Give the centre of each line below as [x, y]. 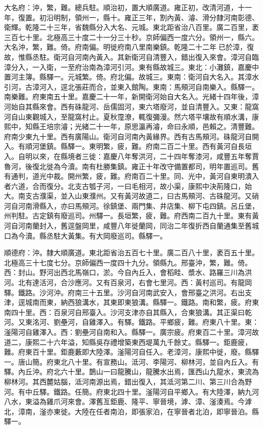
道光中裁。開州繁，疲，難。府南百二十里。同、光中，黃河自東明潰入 [145, 176]
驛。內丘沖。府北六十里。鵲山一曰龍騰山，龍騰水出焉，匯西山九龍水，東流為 [131, 372]
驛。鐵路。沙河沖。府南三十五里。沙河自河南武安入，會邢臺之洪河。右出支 [128, 292]
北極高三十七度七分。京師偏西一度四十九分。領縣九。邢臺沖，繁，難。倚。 [128, 262]
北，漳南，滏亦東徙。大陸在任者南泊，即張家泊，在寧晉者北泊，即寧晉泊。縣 [131, 411]
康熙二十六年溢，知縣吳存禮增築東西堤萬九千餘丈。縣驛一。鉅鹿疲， [138, 342]
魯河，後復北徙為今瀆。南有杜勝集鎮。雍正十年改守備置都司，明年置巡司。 [128, 166]
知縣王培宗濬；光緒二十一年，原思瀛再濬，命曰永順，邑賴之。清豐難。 [142, 126]
